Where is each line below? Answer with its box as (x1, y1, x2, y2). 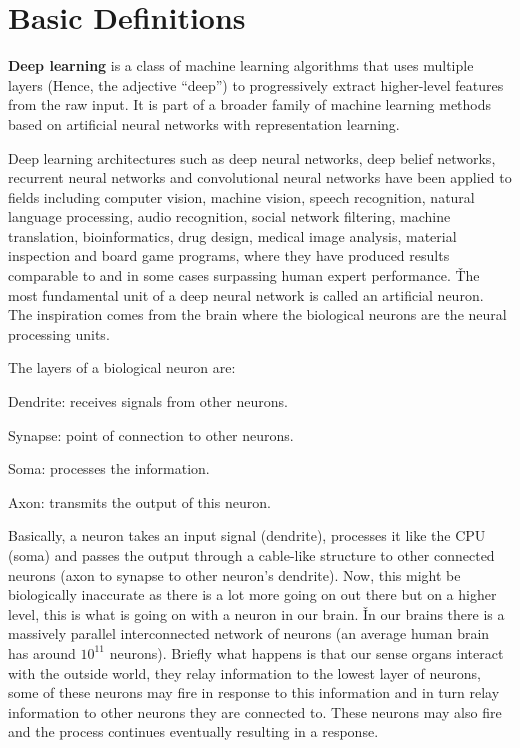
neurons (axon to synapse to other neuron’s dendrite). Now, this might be (8, 564, 461, 585)
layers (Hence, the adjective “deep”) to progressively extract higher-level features (8, 74, 504, 95)
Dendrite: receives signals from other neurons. (8, 391, 288, 412)
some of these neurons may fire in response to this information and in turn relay (8, 682, 500, 703)
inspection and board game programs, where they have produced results (8, 245, 450, 266)
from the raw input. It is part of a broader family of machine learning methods (8, 94, 492, 115)
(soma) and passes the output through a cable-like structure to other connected (8, 545, 495, 565)
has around (8, 642, 76, 663)
